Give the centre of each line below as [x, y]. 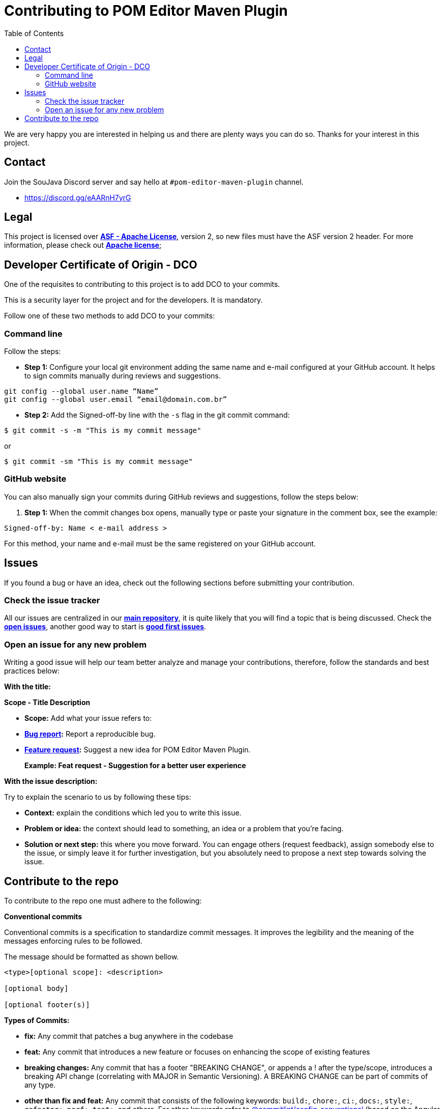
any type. [40, 1085]
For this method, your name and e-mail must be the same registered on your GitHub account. [160, 543]
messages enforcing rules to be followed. [73, 941]
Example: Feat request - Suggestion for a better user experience [135, 766]
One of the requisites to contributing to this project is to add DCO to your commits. [142, 284]
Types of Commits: [37, 1020]
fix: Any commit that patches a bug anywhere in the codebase [129, 1036]
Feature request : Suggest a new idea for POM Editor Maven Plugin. [138, 750]
